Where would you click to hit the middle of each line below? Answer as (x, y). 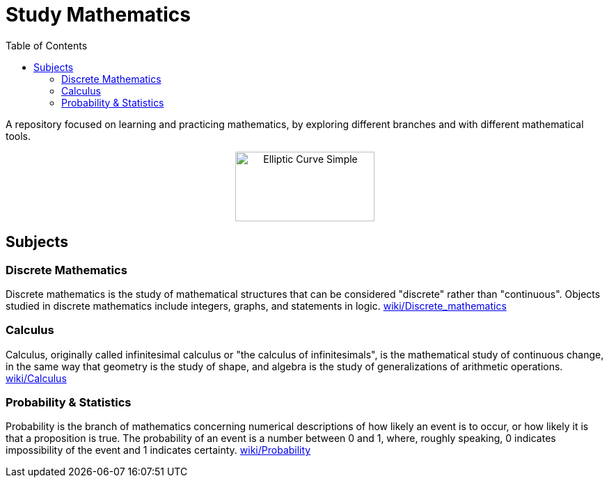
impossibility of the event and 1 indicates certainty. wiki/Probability (158, 450)
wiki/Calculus (36, 378)
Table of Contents (47, 45)
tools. (18, 136)
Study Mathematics (98, 15)
